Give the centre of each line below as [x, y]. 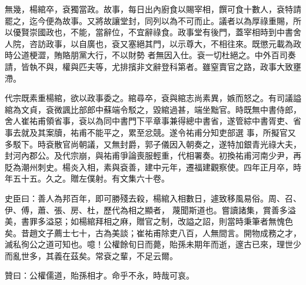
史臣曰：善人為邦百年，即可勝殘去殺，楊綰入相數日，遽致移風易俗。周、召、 [153, 198]
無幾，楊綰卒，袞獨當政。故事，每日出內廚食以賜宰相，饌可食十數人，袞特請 [153, 9]
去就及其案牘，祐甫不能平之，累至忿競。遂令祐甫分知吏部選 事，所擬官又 [154, 132]
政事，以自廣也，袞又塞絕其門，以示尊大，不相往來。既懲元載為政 [173, 43]
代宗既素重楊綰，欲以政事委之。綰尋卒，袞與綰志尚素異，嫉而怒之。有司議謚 [153, 98]
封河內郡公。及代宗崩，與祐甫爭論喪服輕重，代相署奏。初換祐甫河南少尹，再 [153, 155]
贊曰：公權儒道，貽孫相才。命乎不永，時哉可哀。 [99, 275]
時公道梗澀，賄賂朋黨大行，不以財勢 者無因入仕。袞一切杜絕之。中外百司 [146, 55]
